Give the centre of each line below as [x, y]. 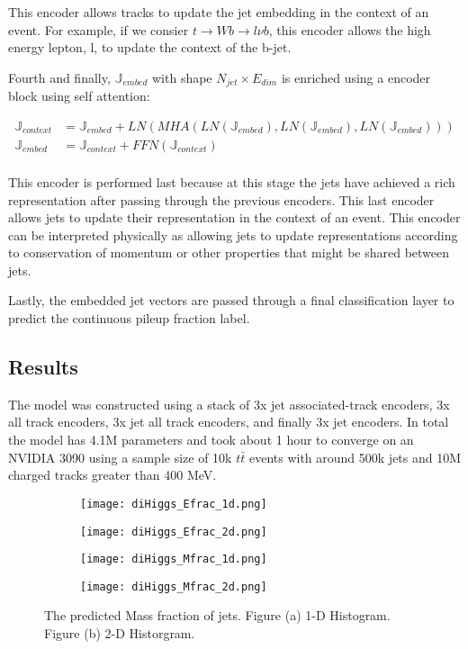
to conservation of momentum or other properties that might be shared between [229, 252]
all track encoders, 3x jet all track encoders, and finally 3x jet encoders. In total [229, 422]
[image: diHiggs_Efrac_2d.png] [174, 532]
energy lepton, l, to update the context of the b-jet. [150, 47]
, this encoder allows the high [350, 29]
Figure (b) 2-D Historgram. [120, 633]
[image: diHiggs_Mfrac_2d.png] [174, 586]
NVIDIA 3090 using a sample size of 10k [120, 457]
